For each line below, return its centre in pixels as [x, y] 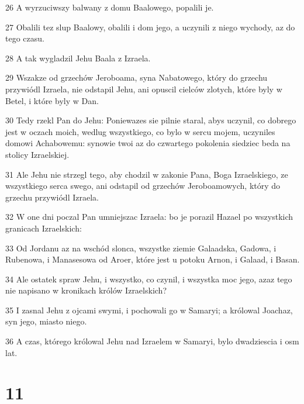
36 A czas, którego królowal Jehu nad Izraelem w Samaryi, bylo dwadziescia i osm [152, 341]
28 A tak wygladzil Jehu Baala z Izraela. [78, 58]
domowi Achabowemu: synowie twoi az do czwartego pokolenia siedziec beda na [148, 143]
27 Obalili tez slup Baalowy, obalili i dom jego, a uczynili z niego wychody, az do [150, 27]
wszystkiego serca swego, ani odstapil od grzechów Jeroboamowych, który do [143, 186]
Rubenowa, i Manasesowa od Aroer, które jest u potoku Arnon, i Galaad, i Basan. [153, 259]
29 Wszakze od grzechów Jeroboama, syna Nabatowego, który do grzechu [137, 77]
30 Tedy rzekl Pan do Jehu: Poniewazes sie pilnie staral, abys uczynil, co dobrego [151, 120]
